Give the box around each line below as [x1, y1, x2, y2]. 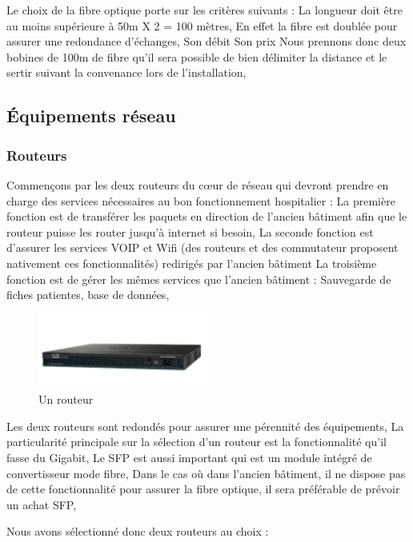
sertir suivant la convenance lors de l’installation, [6, 64, 247, 81]
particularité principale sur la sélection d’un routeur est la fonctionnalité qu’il [6, 433, 387, 450]
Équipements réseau [6, 103, 176, 128]
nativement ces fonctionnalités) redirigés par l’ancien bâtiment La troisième [6, 254, 377, 271]
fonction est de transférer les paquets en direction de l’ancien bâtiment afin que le [6, 208, 407, 225]
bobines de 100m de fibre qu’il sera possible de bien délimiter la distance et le [6, 48, 387, 65]
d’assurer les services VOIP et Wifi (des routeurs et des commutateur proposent [6, 239, 399, 256]
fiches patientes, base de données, [6, 286, 170, 303]
